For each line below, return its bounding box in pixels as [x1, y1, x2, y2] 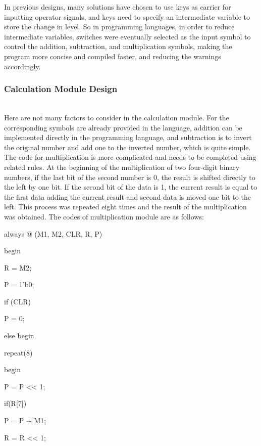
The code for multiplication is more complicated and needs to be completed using [4, 152, 256, 162]
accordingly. [4, 61, 41, 71]
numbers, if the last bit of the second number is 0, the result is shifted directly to [4, 171, 255, 182]
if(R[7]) [4, 398, 27, 409]
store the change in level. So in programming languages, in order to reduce [4, 21, 235, 32]
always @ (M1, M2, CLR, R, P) [4, 228, 102, 239]
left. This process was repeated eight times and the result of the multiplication [4, 201, 247, 212]
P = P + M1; [4, 415, 46, 426]
